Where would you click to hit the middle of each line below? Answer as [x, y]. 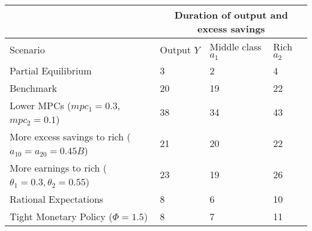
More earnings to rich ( [58, 167]
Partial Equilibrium [51, 70]
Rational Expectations [57, 199]
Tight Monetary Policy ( [61, 216]
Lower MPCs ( [40, 105]
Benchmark [33, 88]
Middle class [235, 46]
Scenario [27, 50]
